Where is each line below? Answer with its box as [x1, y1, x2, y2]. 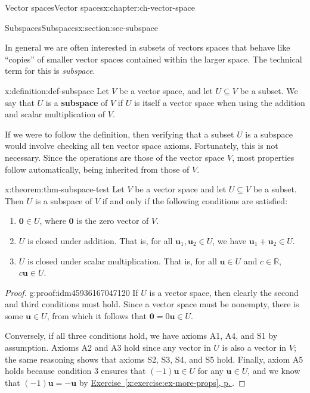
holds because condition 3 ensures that [5, 364, 146, 377]
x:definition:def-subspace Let [5, 84, 109, 96]
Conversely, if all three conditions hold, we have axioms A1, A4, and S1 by [5, 329, 278, 342]
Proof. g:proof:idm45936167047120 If [5, 286, 138, 298]
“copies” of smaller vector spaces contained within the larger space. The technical [5, 52, 302, 65]
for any [197, 364, 224, 377]
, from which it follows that [46, 309, 147, 322]
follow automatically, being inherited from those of [5, 163, 190, 175]
